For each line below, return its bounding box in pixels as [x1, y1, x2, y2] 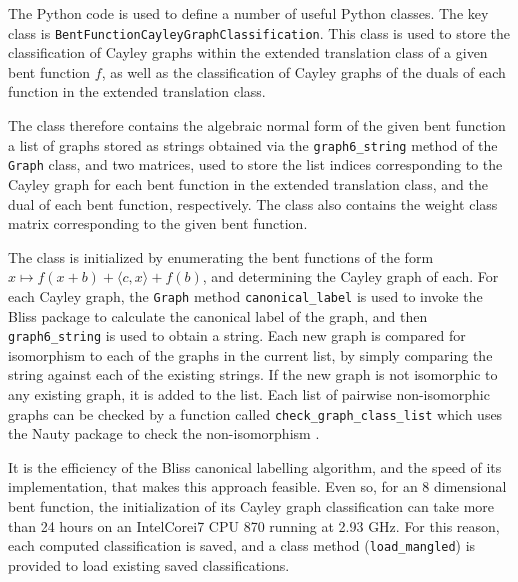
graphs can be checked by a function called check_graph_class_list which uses [8, 403, 503, 424]
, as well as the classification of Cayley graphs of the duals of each [101, 61, 506, 82]
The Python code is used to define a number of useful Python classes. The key [8, 3, 489, 23]
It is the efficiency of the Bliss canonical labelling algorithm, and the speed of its [8, 456, 502, 477]
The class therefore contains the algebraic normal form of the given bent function [8, 115, 506, 136]
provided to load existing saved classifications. [8, 554, 290, 575]
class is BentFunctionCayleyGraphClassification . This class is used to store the [8, 22, 510, 43]
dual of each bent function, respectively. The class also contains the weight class [8, 193, 498, 214]
